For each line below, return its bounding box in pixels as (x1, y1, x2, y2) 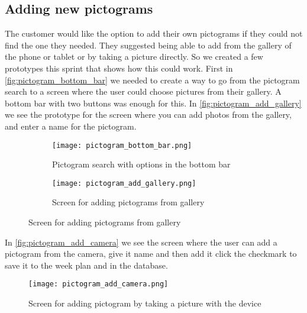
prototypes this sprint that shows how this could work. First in (5, 62, 233, 74)
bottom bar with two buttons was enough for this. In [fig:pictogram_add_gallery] (5, 96, 302, 109)
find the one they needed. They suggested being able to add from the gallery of (5, 38, 292, 51)
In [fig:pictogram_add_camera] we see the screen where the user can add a (5, 235, 277, 248)
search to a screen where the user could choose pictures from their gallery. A (5, 85, 282, 98)
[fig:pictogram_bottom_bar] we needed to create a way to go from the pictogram (5, 73, 300, 86)
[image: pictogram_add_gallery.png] (52, 179, 196, 188)
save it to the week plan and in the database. (5, 259, 168, 271)
